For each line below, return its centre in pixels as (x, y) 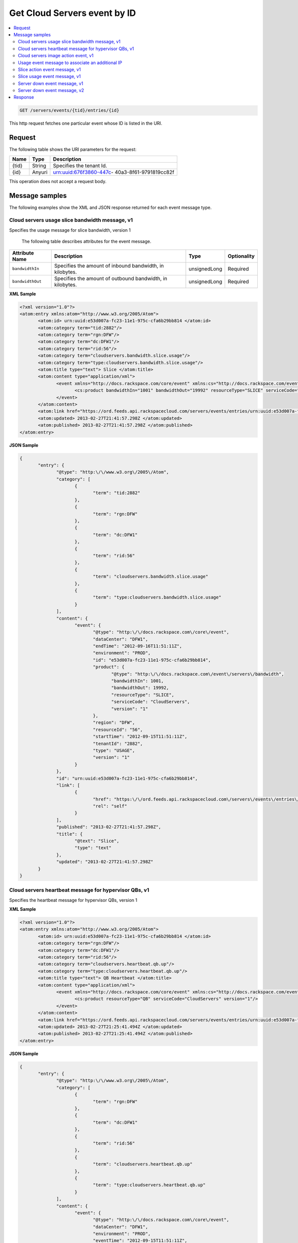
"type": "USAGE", (114, 750)
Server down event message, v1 (51, 83)
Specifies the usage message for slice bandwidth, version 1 (70, 230)
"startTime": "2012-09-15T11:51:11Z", (140, 737)
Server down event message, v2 (51, 90)
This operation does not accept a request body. (58, 181)
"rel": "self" (110, 806)
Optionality (241, 256)
